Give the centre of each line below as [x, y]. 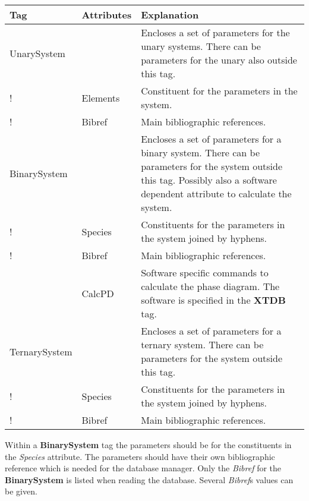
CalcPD [98, 293]
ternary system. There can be [202, 344]
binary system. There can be [201, 152]
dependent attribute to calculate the [216, 193]
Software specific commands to [205, 272]
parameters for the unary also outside [219, 60]
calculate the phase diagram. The [210, 286]
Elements [101, 97]
